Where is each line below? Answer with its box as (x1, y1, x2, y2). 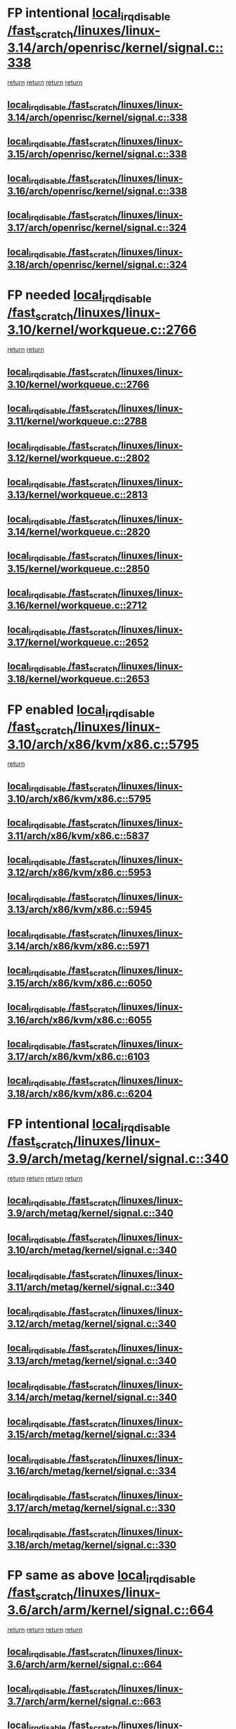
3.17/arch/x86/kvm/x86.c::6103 (7, 1051, 150, 1063)
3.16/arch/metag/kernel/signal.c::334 (7, 1465, 177, 1477)
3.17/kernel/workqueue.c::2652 (7, 636, 149, 648)
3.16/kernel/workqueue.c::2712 (7, 599, 147, 611)
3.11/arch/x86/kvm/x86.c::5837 (7, 830, 150, 842)
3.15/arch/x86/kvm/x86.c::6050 (7, 977, 152, 989)
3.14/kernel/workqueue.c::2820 (7, 526, 151, 538)
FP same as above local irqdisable (7, 1567, 196, 1586)
